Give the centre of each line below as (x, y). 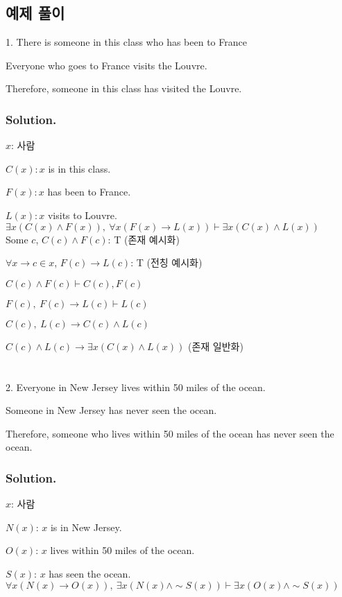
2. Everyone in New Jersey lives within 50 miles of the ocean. (136, 387)
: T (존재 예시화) (144, 239)
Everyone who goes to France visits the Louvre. (106, 65)
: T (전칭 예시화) (166, 262)
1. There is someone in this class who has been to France (126, 42)
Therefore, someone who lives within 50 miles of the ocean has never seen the (170, 433)
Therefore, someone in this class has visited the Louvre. (124, 88)
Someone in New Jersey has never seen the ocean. (111, 410)
